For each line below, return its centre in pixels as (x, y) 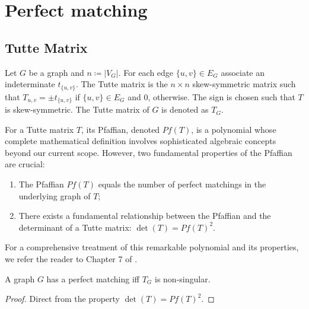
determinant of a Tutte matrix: (75, 227)
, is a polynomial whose (234, 129)
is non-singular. (183, 278)
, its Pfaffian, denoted (121, 129)
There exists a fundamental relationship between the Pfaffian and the (145, 216)
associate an (243, 72)
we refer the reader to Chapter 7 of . (71, 259)
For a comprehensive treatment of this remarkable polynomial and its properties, (152, 247)
